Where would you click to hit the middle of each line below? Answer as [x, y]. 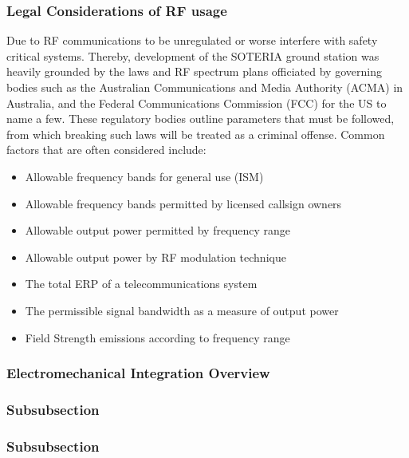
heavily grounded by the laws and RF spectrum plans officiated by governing [194, 71]
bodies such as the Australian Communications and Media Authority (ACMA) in [205, 87]
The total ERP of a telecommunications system [141, 284]
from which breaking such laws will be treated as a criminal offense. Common [196, 134]
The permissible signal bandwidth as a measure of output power [182, 310]
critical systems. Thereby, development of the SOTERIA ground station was [193, 55]
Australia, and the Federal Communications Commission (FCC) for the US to [197, 103]
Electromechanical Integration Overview [138, 373]
